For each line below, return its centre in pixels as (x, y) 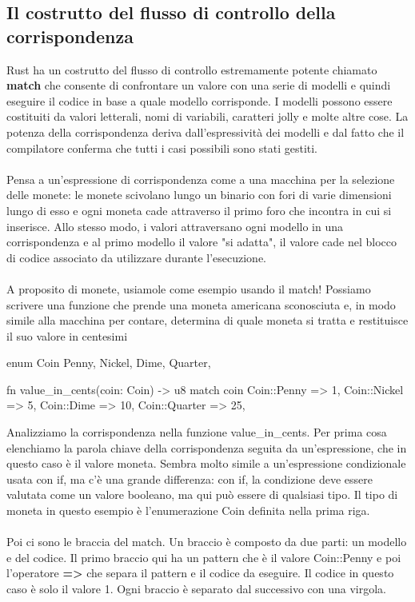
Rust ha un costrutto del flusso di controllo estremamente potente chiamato (192, 69)
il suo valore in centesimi (67, 335)
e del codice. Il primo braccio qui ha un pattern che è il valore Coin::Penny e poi (204, 557)
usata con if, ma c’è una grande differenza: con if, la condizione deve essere (190, 478)
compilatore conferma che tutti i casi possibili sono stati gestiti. (162, 148)
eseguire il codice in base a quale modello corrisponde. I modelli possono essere (200, 100)
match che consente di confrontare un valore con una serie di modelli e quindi (199, 85)
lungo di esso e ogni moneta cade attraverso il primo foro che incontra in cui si (199, 210)
